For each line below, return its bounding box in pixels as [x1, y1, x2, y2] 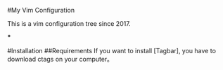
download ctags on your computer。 [7, 55, 114, 63]
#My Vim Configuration [7, 6, 75, 14]
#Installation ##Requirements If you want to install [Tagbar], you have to [7, 47, 217, 55]
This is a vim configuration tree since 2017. [7, 20, 132, 27]
